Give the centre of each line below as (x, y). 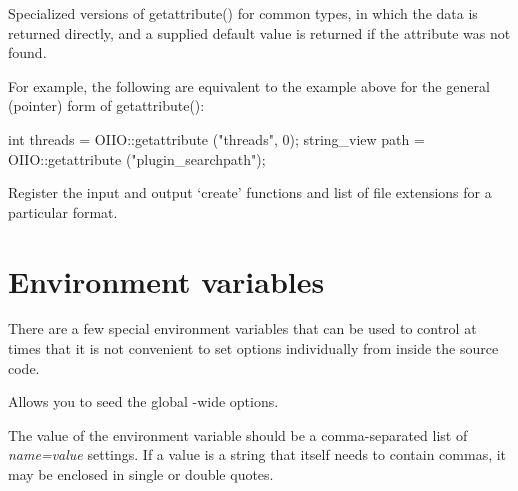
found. (27, 52)
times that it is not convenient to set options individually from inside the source (253, 348)
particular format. (63, 211)
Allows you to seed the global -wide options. (143, 401)
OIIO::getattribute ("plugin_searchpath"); (137, 158)
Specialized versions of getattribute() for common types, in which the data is (243, 13)
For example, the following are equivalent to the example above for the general (249, 85)
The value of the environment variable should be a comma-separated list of (238, 434)
